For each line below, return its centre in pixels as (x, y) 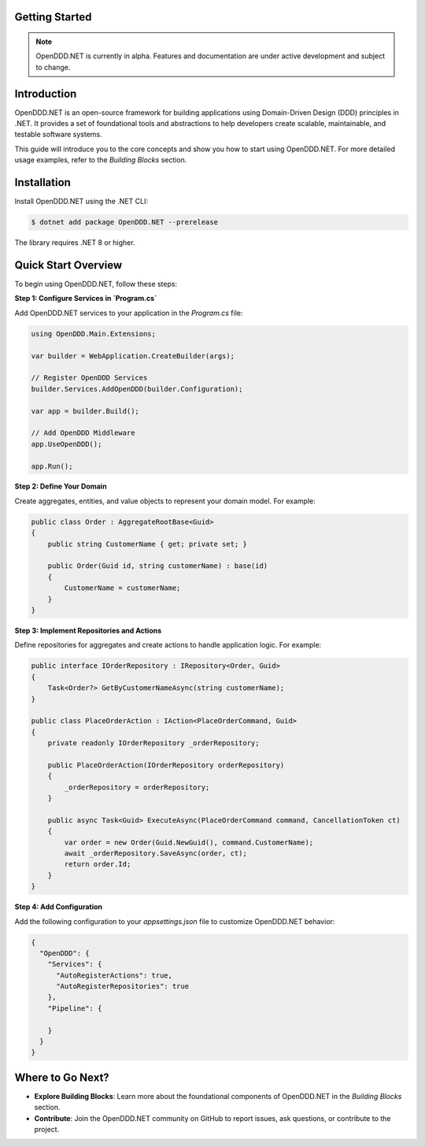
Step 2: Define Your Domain (61, 486)
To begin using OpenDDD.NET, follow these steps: (96, 284)
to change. (53, 67)
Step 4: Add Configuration (58, 907)
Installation (42, 182)
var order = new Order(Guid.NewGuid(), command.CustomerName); (189, 842)
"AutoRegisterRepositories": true (122, 986)
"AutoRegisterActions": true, (115, 975)
